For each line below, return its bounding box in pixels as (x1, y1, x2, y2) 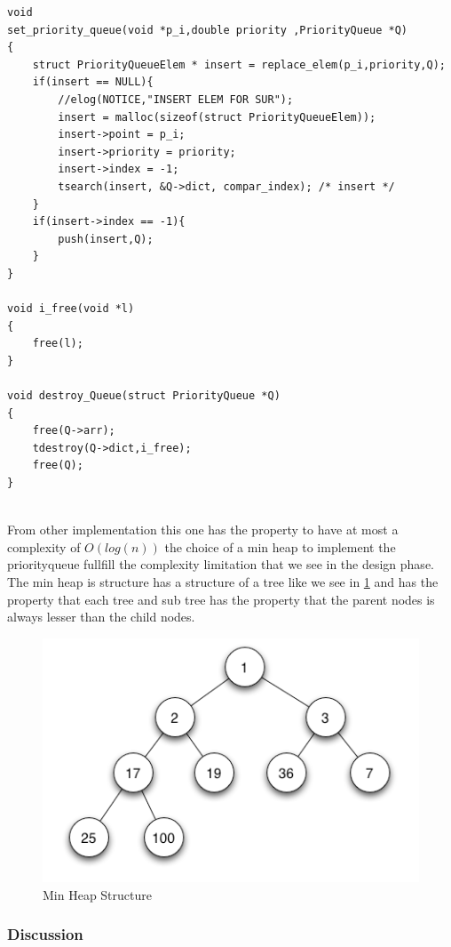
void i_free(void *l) (7, 302, 135, 316)
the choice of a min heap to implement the (164, 537, 396, 556)
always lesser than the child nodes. (7, 607, 195, 626)
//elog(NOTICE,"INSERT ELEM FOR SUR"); (58, 92, 294, 106)
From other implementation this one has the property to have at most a (7, 520, 399, 539)
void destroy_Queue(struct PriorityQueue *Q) (7, 389, 281, 403)
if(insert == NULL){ (32, 76, 154, 89)
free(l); (32, 337, 83, 350)
